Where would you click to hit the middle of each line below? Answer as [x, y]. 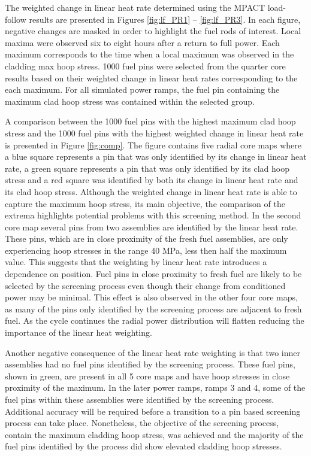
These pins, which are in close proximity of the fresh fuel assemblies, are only [147, 238]
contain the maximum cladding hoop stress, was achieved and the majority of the [154, 434]
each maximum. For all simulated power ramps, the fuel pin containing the [142, 89]
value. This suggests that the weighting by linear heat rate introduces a [136, 262]
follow [16, 19]
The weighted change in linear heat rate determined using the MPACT [135, 7]
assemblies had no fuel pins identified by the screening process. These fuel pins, [150, 364]
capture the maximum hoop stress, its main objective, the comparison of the [145, 203]
